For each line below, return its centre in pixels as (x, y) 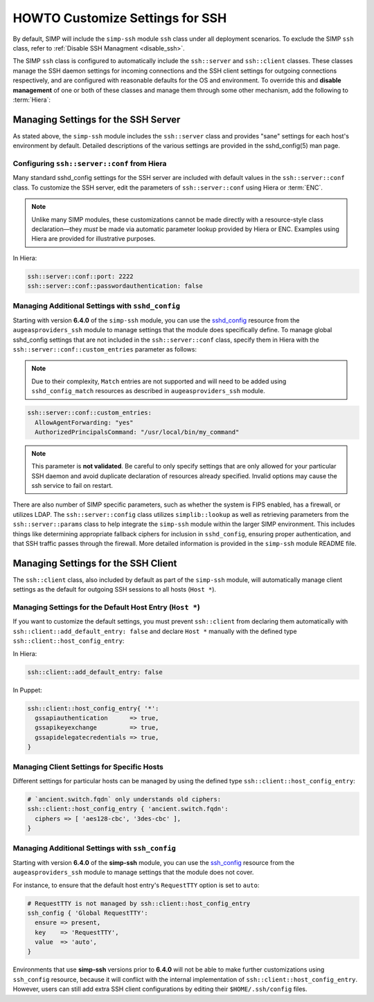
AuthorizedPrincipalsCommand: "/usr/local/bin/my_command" (137, 432)
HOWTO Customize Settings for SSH (120, 18)
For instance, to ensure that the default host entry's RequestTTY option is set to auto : (136, 885)
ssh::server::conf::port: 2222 (81, 276)
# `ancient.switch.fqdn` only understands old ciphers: (124, 799)
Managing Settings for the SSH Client (95, 563)
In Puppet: (28, 690)
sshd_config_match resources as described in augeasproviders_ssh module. (149, 391)
